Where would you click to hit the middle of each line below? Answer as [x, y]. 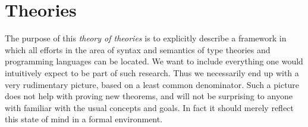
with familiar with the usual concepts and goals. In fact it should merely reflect [149, 107]
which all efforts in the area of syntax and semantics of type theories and [138, 49]
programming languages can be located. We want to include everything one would [154, 61]
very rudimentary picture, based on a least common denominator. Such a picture [152, 84]
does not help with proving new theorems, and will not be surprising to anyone [149, 96]
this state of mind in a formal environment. [84, 119]
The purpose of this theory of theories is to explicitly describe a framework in [146, 38]
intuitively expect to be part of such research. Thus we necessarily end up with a [152, 72]
